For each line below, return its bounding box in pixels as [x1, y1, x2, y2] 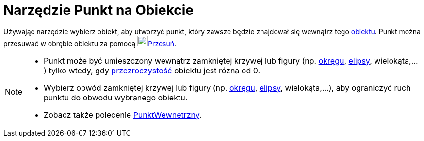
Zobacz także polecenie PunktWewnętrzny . [44, 110, 202, 120]
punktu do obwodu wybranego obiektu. [44, 92, 188, 102]
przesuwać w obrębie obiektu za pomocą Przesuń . [3, 39, 177, 48]
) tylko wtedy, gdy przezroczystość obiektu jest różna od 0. [44, 65, 261, 75]
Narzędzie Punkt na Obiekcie [3, 2, 194, 18]
